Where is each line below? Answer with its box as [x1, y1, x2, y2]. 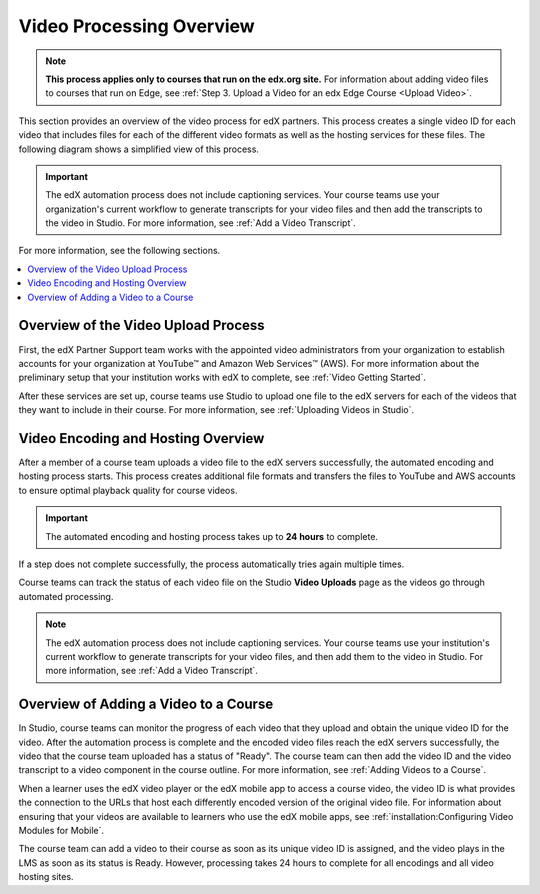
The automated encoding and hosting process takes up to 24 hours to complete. [45, 530, 379, 542]
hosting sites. [18, 871, 74, 883]
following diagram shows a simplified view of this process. [18, 143, 260, 155]
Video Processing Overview [18, 15, 255, 37]
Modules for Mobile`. [18, 824, 105, 836]
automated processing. [18, 590, 114, 602]
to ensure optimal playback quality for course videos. [18, 484, 238, 496]
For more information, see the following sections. [18, 245, 221, 257]
